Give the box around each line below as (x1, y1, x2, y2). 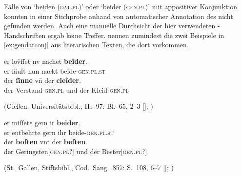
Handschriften (4, 30, 46, 40)
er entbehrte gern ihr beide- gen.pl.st (4, 127, 114, 137)
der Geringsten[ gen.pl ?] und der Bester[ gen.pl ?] (4, 146, 147, 156)
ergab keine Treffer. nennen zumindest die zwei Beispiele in (47, 30, 224, 40)
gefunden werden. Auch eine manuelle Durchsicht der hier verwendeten (4, 20, 216, 31)
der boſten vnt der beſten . (4, 137, 88, 147)
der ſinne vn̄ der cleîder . (4, 75, 81, 85)
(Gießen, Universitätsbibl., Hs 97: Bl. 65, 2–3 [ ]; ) (4, 101, 153, 111)
